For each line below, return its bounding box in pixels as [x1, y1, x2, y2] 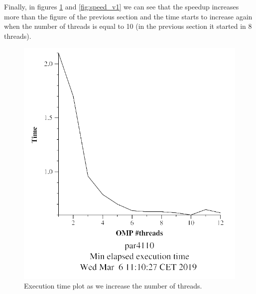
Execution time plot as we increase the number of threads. [24, 281, 202, 291]
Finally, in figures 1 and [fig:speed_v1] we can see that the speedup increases [4, 1, 239, 11]
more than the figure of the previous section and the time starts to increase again [4, 11, 253, 21]
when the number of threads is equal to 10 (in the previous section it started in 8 [4, 21, 252, 31]
